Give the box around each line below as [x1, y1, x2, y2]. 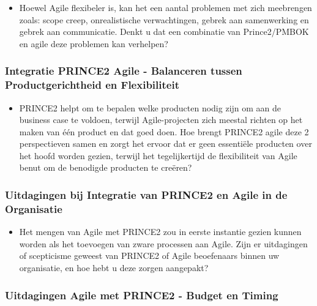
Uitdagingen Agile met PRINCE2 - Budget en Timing [5, 287, 278, 302]
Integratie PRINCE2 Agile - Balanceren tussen [5, 63, 242, 78]
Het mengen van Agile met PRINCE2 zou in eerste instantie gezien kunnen [19, 225, 302, 238]
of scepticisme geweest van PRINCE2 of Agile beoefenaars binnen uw [19, 249, 280, 262]
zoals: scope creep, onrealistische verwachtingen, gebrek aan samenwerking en [19, 13, 309, 26]
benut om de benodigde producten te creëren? [19, 161, 192, 174]
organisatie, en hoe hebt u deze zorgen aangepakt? [19, 261, 209, 274]
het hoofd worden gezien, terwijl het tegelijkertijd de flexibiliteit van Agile [19, 149, 297, 162]
